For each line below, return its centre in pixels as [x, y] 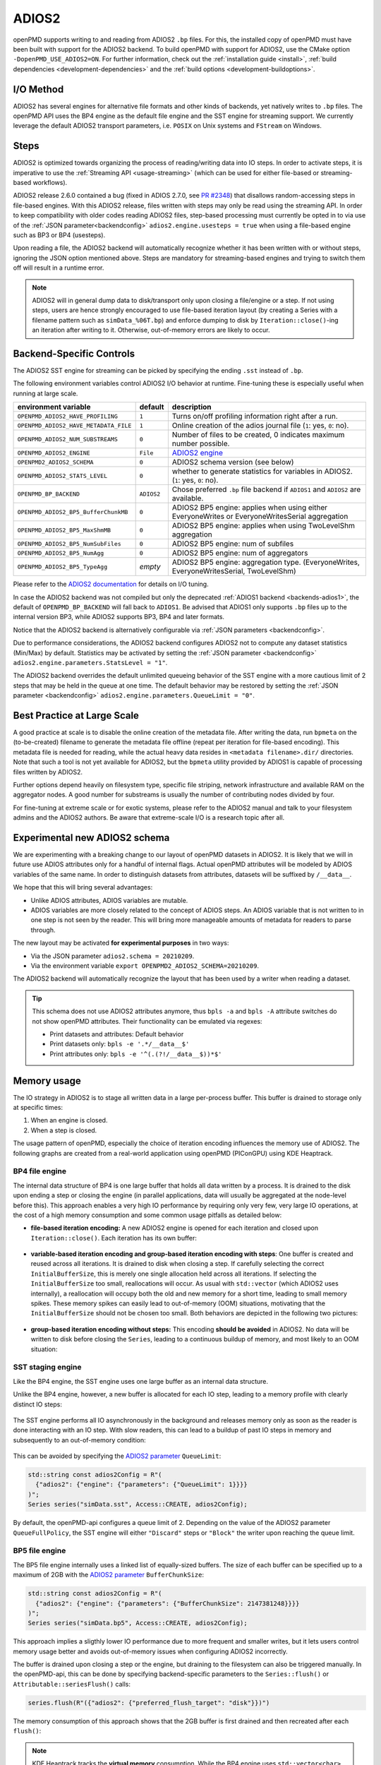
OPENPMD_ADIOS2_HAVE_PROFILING [67, 416]
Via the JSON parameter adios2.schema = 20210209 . [113, 956]
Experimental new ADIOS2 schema [91, 838]
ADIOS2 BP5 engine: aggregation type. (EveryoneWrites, [266, 563]
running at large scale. [46, 393]
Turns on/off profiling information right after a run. [255, 417]
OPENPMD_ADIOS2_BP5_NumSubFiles [69, 544]
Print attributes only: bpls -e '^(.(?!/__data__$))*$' [136, 1054]
